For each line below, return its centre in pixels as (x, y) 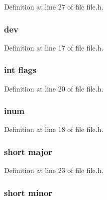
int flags (20, 70)
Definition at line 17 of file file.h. (54, 47)
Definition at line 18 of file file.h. (54, 129)
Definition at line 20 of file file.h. (54, 88)
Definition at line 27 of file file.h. (54, 6)
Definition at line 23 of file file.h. (54, 170)
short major (28, 151)
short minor (28, 192)
